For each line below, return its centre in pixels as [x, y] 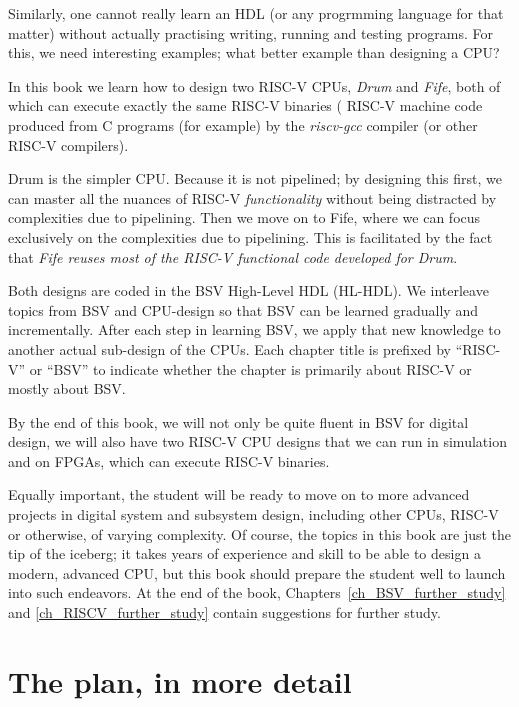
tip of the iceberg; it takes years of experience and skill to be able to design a [244, 553]
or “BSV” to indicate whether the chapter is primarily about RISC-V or [250, 368]
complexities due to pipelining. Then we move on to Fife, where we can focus [244, 217]
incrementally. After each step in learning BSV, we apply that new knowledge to [254, 329]
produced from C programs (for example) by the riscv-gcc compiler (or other [243, 124]
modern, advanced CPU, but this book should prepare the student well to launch [257, 572]
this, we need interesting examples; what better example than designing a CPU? [254, 52]
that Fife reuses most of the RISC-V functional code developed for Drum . [233, 256]
